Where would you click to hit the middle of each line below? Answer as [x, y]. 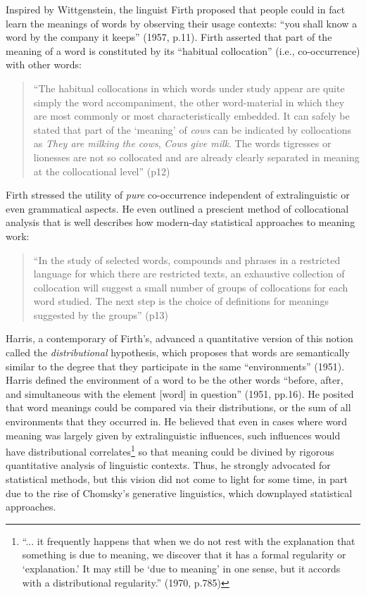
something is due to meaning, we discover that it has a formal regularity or [184, 555]
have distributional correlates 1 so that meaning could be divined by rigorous [170, 450]
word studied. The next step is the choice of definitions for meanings [181, 301]
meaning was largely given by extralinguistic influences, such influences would [173, 435]
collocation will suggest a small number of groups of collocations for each [191, 287]
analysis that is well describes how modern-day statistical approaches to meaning [181, 222]
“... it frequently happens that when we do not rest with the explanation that [189, 540]
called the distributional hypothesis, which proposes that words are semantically [178, 352]
